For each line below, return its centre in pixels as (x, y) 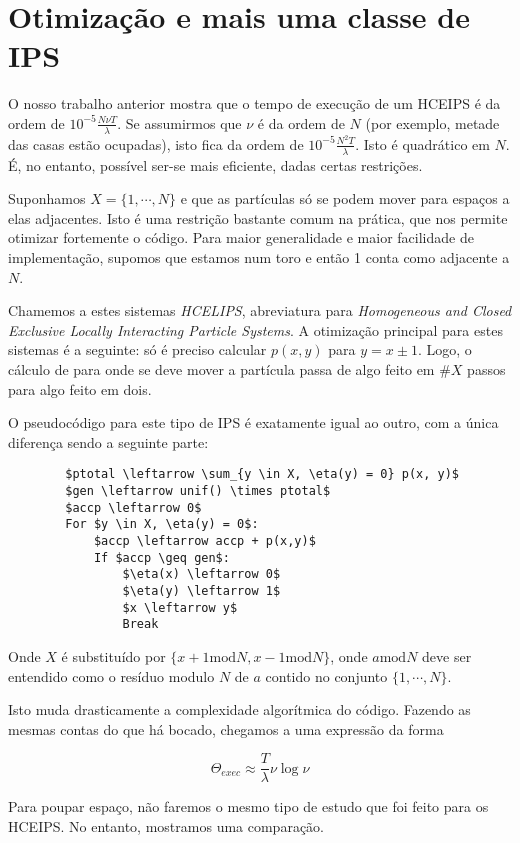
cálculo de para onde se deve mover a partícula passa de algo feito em (221, 368)
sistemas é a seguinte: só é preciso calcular (137, 349)
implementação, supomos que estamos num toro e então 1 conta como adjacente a (259, 257)
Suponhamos (47, 198)
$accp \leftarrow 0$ (133, 507)
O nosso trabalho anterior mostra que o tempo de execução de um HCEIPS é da (254, 103)
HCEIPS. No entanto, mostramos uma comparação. (166, 825)
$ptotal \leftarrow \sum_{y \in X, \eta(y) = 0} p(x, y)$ (262, 474)
